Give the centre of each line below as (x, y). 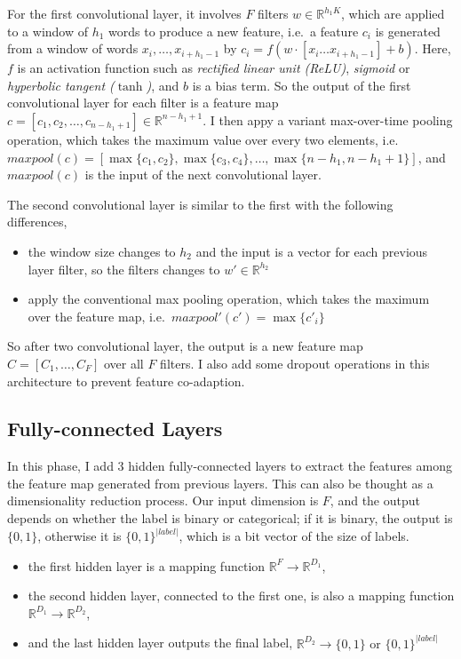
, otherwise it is (79, 536)
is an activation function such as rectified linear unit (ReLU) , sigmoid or (214, 68)
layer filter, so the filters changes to (124, 269)
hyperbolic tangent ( (61, 85)
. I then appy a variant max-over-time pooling (328, 119)
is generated (408, 31)
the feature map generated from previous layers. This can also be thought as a (220, 483)
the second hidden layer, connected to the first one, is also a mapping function (241, 595)
